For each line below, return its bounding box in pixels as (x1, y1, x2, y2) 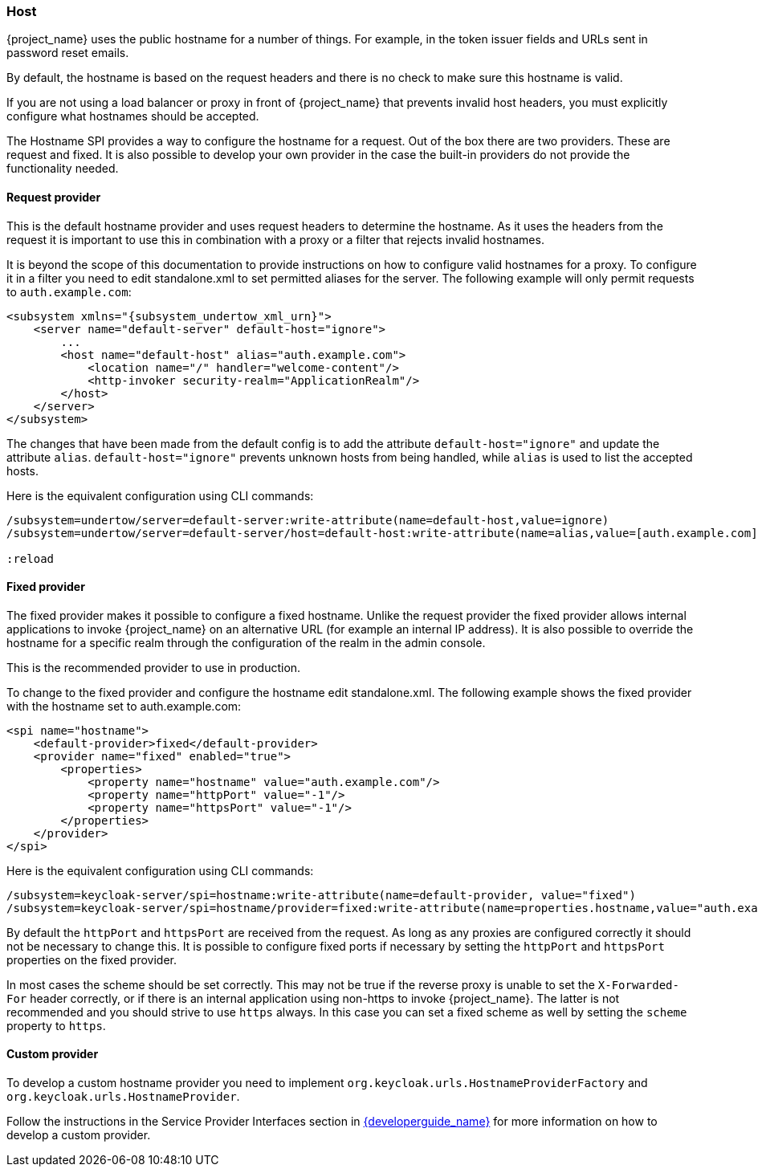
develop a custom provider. (6, 1128, 151, 1142)
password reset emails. (6, 46, 129, 60)
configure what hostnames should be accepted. (6, 109, 259, 124)
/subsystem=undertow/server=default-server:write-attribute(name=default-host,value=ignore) (6, 513, 609, 527)
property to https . (6, 1018, 106, 1032)
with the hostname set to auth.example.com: (6, 699, 242, 713)
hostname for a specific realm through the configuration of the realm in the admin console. (6, 635, 486, 650)
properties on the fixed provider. (6, 952, 177, 967)
